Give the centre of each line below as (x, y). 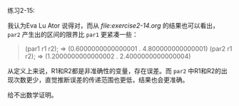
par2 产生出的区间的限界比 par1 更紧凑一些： (73, 35)
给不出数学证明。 (32, 95)
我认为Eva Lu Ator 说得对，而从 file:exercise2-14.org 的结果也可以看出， (113, 26)
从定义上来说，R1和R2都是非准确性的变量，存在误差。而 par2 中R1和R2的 (115, 71)
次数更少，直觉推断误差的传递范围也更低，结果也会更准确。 (101, 80)
